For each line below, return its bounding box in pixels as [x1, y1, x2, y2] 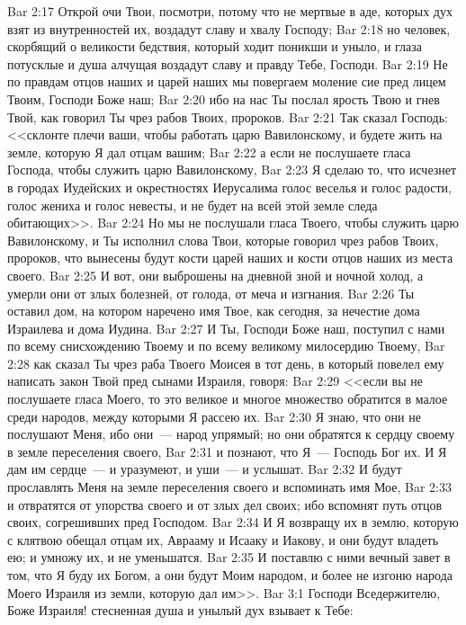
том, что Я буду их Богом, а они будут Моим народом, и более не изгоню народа [7, 566, 453, 584]
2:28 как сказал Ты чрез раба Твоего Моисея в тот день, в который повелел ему [7, 353, 444, 372]
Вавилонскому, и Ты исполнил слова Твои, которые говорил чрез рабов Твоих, [7, 230, 439, 249]
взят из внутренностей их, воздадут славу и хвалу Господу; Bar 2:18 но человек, [7, 19, 451, 38]
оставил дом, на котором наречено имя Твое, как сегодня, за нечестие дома [7, 301, 420, 320]
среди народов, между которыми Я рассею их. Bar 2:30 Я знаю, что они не [7, 406, 421, 425]
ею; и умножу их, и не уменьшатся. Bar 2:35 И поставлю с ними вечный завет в [7, 548, 451, 567]
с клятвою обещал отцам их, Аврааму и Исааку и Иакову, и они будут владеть [7, 530, 439, 549]
